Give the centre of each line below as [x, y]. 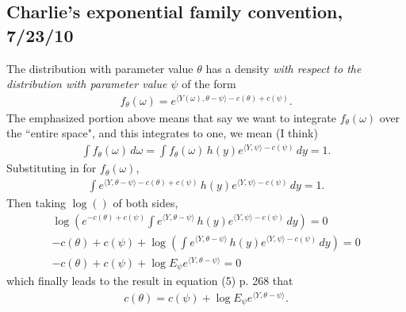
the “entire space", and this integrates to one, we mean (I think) [162, 133]
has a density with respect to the [283, 68]
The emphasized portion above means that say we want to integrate [171, 117]
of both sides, [146, 202]
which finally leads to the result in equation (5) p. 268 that [150, 281]
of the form [209, 84]
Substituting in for [52, 168]
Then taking [36, 202]
